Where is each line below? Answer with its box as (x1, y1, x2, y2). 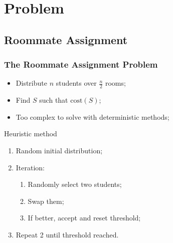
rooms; (105, 78, 126, 88)
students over (56, 78, 97, 88)
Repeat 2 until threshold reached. (16, 229, 119, 239)
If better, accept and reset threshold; (28, 212, 141, 223)
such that (39, 95, 68, 105)
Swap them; (28, 195, 64, 206)
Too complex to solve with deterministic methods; (16, 111, 169, 122)
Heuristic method (4, 128, 57, 139)
